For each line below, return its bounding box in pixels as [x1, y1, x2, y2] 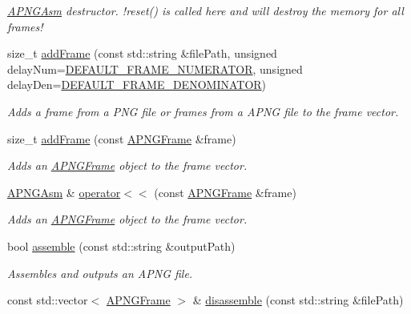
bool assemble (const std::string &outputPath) [7, 237, 236, 254]
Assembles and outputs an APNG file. [7, 264, 193, 281]
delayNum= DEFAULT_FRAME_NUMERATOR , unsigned [7, 60, 303, 77]
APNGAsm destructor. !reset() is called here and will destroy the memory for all [7, 2, 404, 18]
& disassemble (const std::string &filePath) [192, 292, 404, 308]
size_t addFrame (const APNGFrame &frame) [7, 130, 236, 147]
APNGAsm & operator [7, 183, 121, 200]
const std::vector [7, 292, 88, 308]
